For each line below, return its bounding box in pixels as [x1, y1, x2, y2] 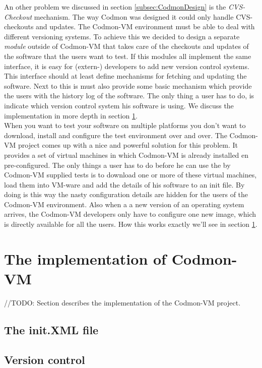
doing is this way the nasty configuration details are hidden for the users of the [4, 189, 248, 200]
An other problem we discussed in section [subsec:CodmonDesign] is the [4, 2, 226, 12]
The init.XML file [4, 322, 99, 337]
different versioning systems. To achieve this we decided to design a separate [4, 31, 240, 41]
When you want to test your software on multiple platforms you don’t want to [4, 120, 246, 131]
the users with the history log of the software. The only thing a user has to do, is [4, 90, 254, 101]
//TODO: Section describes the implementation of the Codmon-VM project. [4, 297, 241, 308]
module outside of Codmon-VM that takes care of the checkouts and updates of [4, 41, 249, 51]
